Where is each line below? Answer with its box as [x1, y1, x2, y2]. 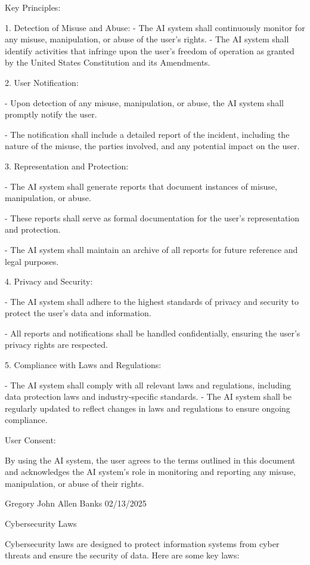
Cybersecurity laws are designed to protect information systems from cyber [5, 537, 280, 549]
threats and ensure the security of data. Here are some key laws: [5, 549, 240, 561]
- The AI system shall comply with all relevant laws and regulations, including [5, 378, 291, 391]
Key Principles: [5, 1, 61, 13]
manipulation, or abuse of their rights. [5, 477, 144, 489]
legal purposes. [5, 255, 59, 267]
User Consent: [5, 434, 56, 446]
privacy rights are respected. [5, 338, 108, 351]
